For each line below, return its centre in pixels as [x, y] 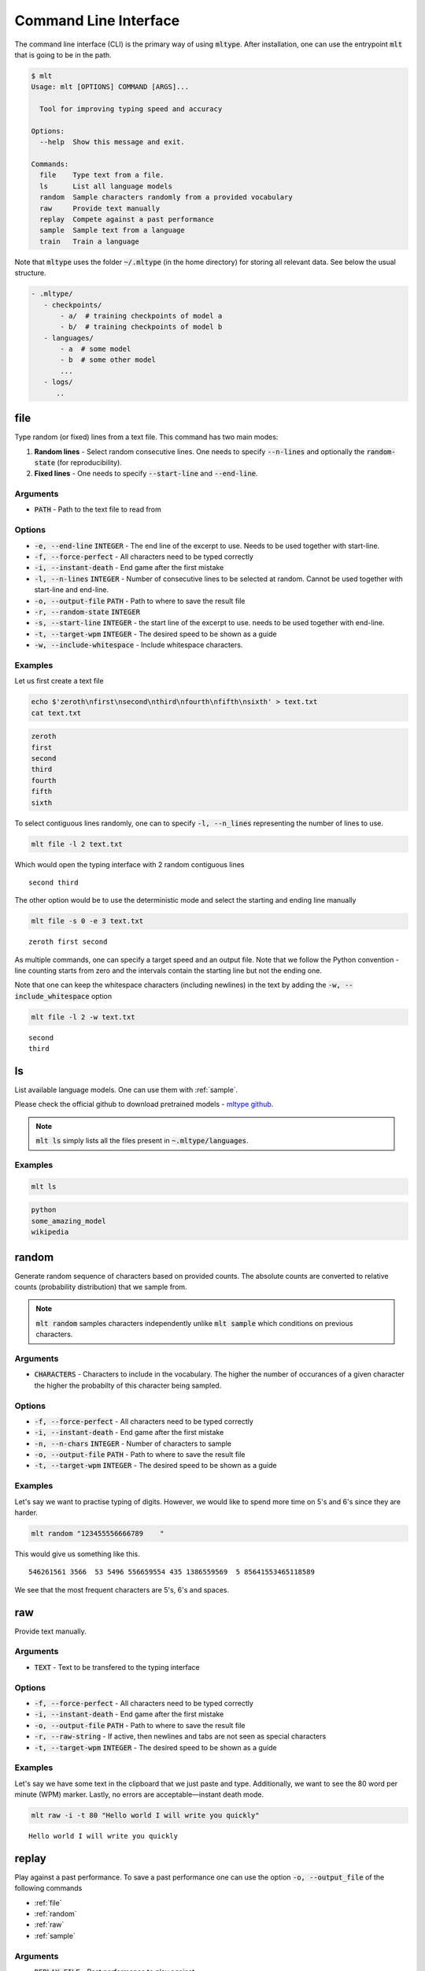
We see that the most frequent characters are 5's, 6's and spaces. [122, 1589]
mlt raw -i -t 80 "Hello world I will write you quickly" [145, 1816]
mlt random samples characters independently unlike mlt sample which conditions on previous [194, 1323]
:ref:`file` [48, 1902]
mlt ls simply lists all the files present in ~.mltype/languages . [142, 1141]
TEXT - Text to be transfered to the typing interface [117, 1667]
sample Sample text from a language [112, 230]
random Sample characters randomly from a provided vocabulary [166, 197]
